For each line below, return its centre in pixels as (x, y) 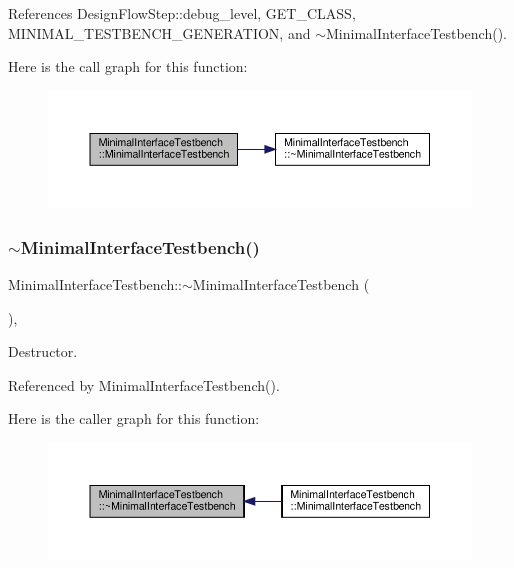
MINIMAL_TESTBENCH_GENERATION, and (159, 32)
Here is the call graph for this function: (128, 66)
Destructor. (43, 351)
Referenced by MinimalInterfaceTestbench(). (144, 384)
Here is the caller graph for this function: (134, 418)
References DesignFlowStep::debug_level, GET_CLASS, (182, 13)
